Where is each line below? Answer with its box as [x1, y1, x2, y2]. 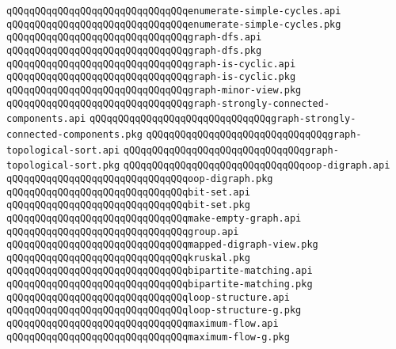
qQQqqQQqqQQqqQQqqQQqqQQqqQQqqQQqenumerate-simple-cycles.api [6, 6, 341, 17]
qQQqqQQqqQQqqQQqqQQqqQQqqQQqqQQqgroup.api [6, 226, 239, 237]
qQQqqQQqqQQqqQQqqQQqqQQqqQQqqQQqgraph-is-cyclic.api [6, 58, 296, 70]
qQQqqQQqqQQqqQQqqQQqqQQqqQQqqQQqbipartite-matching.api [6, 265, 313, 277]
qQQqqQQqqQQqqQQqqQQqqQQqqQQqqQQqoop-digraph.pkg [6, 173, 273, 184]
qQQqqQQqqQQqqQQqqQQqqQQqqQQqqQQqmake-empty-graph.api [6, 212, 302, 224]
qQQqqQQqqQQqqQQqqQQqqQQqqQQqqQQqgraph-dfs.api [6, 32, 262, 44]
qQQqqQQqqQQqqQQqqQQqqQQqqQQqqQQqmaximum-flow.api [6, 318, 279, 330]
